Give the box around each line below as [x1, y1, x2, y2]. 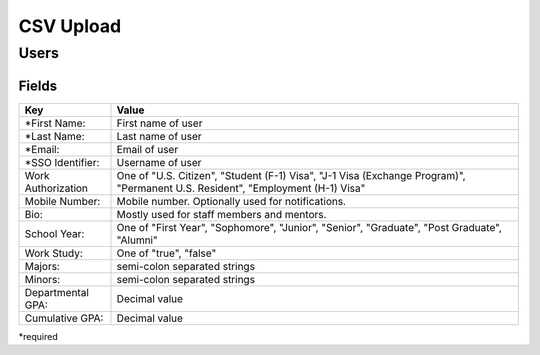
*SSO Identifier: [24, 155, 100, 169]
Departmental [24, 285, 90, 299]
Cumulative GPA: [24, 311, 104, 325]
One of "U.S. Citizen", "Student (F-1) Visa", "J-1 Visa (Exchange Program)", [116, 168, 466, 182]
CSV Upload [18, 15, 122, 37]
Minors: [24, 272, 61, 286]
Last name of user [116, 129, 202, 143]
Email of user [116, 142, 179, 156]
